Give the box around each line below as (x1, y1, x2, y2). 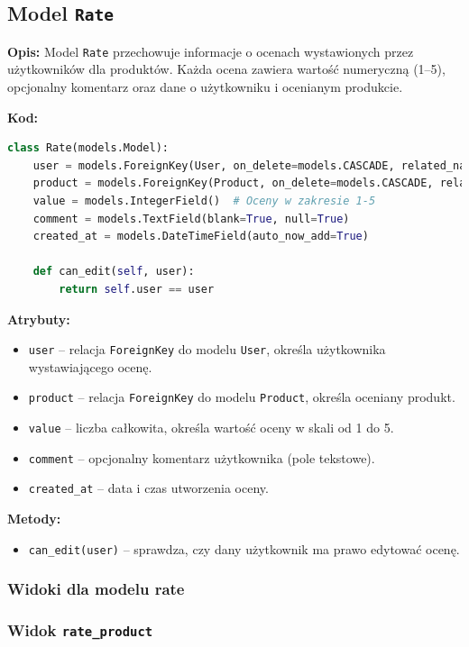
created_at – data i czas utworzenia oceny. (28, 478, 269, 497)
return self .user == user (59, 282, 215, 296)
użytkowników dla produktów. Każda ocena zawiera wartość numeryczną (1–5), (7, 59, 446, 78)
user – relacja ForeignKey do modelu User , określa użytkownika (28, 340, 386, 359)
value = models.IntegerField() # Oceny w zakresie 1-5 (32, 195, 376, 207)
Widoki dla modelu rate (7, 578, 185, 600)
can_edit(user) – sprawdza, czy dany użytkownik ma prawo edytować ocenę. (28, 539, 460, 558)
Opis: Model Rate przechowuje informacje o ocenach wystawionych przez (7, 41, 414, 60)
